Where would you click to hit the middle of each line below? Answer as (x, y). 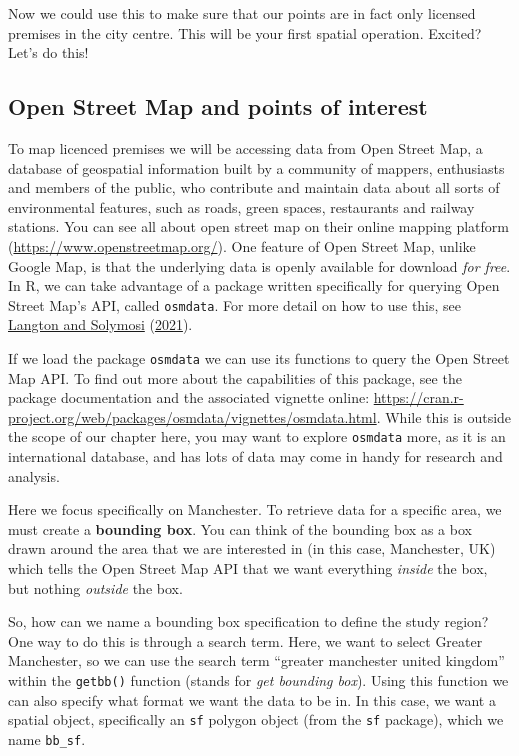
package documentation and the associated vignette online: (189, 397)
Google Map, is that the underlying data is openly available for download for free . (259, 265)
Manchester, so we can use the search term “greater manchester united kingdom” (256, 660)
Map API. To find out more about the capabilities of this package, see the (235, 377)
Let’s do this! (48, 52)
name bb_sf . (47, 738)
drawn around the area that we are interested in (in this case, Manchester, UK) (252, 548)
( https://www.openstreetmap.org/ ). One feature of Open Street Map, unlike (242, 245)
